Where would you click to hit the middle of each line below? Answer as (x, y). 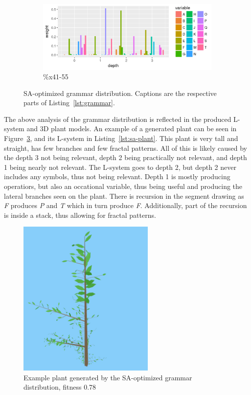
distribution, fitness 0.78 (60, 387)
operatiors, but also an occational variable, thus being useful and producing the (123, 186)
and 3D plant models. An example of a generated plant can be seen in (132, 128)
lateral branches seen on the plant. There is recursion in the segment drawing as (124, 196)
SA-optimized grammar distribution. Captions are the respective (120, 93)
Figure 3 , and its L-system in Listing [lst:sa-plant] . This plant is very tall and (121, 138)
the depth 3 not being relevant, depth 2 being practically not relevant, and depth (125, 157)
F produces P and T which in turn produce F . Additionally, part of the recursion (125, 205)
